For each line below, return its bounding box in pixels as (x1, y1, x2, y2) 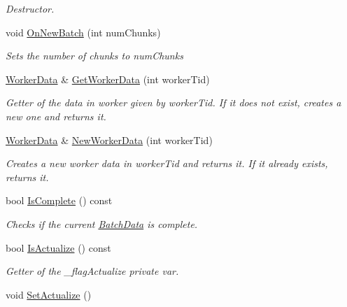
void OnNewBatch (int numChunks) (6, 24, 161, 39)
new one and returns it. (6, 108, 106, 123)
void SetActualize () (6, 287, 92, 301)
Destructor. (6, 1, 55, 15)
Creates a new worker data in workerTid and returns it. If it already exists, (6, 156, 328, 171)
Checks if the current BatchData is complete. (6, 216, 198, 231)
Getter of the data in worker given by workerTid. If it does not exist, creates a (6, 95, 341, 110)
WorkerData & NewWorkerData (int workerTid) (6, 132, 213, 147)
